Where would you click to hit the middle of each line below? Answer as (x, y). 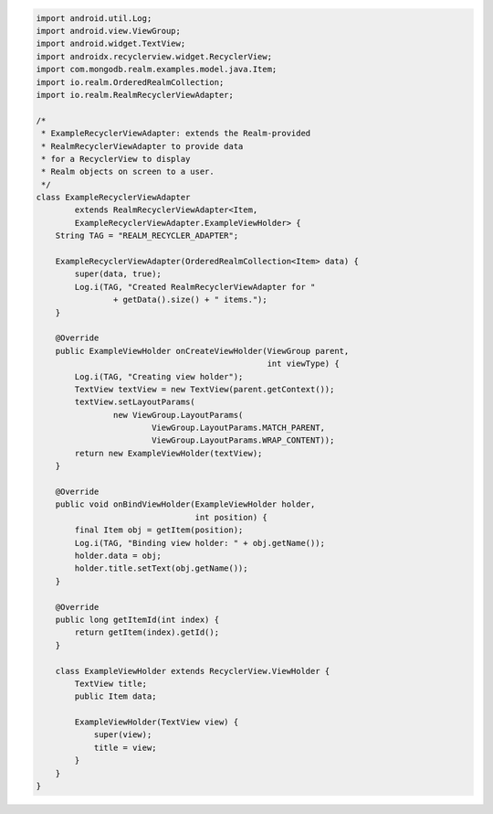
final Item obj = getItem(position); (159, 530)
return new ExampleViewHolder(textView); (168, 453)
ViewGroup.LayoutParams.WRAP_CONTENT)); (243, 440)
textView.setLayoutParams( (135, 402)
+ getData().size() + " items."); (190, 300)
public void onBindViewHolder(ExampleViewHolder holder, (185, 504)
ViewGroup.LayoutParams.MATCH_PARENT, (238, 428)
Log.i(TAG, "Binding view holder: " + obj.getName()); (200, 543)
